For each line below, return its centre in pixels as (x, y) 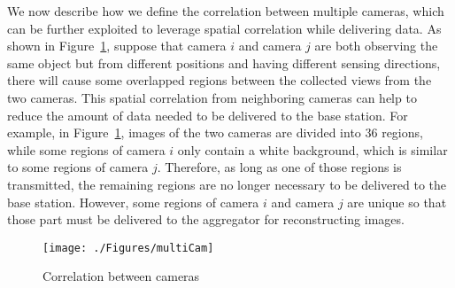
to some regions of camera (78, 167)
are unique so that (397, 202)
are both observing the (376, 46)
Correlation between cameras (121, 276)
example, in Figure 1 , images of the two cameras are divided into (184, 132)
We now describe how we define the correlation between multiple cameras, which (226, 11)
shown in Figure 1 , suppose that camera (117, 46)
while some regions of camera (86, 149)
